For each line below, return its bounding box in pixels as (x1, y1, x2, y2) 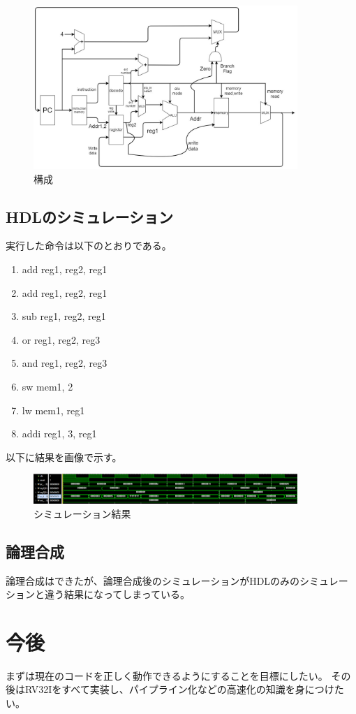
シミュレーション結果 (34, 506, 131, 520)
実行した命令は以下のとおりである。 (6, 238, 172, 253)
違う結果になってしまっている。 (44, 587, 191, 602)
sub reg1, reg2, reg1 (22, 309, 106, 323)
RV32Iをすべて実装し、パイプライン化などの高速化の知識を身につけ (24, 682, 334, 697)
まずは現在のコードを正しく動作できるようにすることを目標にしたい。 (6, 668, 328, 683)
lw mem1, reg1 (22, 402, 85, 417)
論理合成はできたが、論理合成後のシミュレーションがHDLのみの (6, 573, 300, 588)
